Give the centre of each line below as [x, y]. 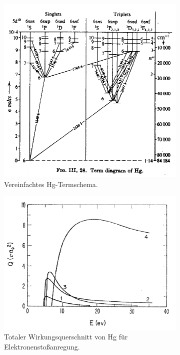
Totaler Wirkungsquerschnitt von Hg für [66, 337]
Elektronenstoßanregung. [42, 346]
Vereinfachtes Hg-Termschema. [51, 184]
